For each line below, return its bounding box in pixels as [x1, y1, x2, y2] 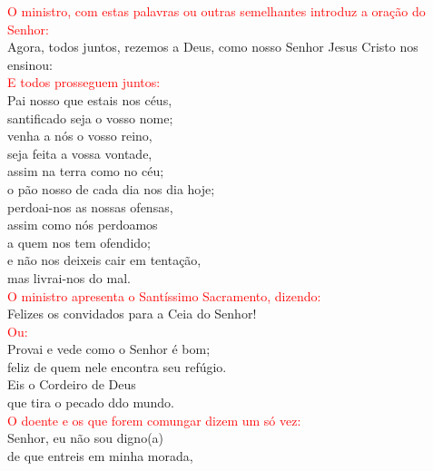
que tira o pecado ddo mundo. [7, 393, 175, 412]
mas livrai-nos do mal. [7, 268, 131, 287]
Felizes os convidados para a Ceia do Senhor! [7, 304, 257, 323]
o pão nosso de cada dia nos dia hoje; [7, 179, 215, 198]
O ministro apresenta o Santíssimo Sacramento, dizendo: [7, 286, 321, 305]
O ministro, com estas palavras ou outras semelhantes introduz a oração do [7, 2, 426, 20]
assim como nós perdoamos [7, 215, 158, 234]
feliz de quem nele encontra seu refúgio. [7, 357, 227, 376]
